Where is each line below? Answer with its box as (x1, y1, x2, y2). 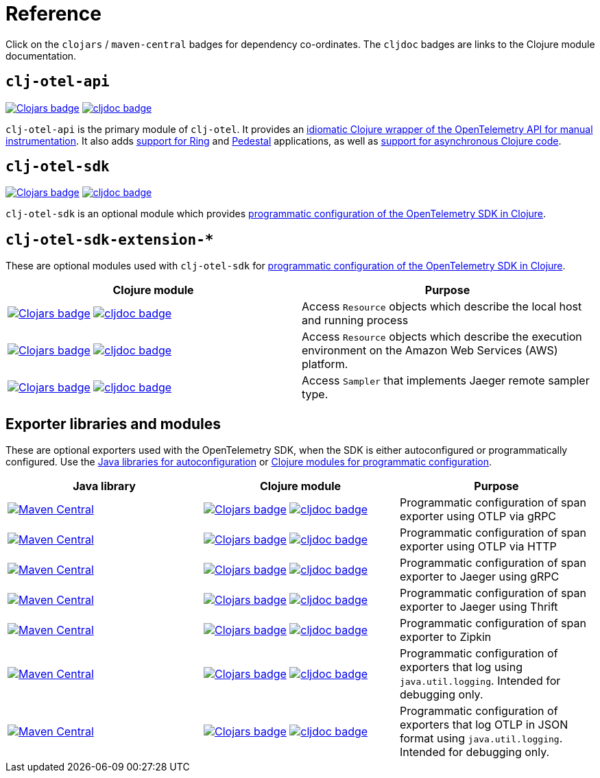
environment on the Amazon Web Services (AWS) (302, 343, 558, 358)
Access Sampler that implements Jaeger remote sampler (302, 374, 590, 388)
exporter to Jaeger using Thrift (399, 600, 558, 614)
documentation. (5, 49, 77, 62)
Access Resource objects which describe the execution (302, 330, 582, 344)
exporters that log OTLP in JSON (399, 718, 568, 732)
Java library (73, 479, 136, 494)
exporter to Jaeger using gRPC (399, 570, 560, 584)
